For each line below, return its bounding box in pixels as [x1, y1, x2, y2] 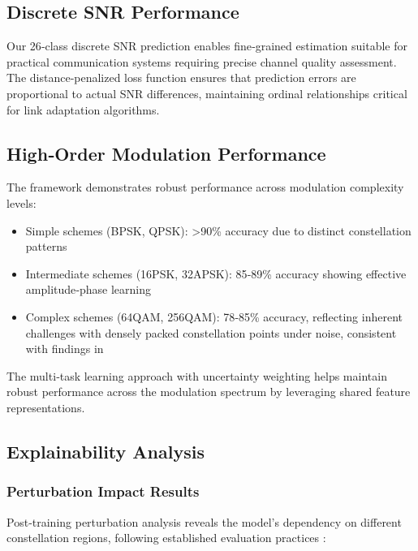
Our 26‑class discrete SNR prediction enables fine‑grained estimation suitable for [6, 37, 407, 54]
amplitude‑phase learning [25, 281, 151, 298]
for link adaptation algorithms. [6, 101, 160, 118]
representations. [6, 398, 85, 415]
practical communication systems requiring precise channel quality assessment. [6, 53, 397, 70]
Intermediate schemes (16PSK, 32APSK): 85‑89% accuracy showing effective [25, 265, 407, 282]
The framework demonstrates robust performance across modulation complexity [6, 179, 404, 196]
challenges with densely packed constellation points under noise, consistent [25, 324, 397, 341]
